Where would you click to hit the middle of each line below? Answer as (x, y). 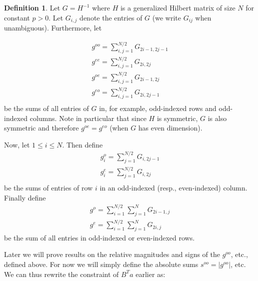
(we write (166, 17)
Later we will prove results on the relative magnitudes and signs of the (112, 254)
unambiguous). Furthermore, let (53, 28)
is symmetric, (177, 118)
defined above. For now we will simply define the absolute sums (101, 264)
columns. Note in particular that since (88, 118)
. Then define (82, 144)
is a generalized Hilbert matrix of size (178, 7)
